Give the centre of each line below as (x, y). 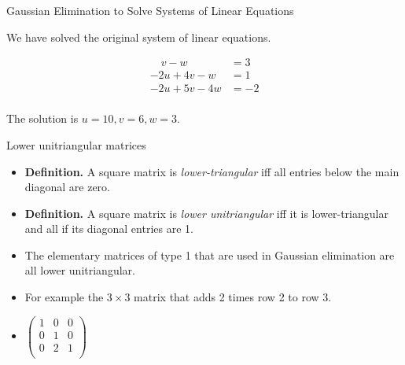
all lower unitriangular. (80, 270)
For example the (64, 297)
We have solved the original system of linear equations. (139, 37)
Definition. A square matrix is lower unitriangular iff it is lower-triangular (206, 213)
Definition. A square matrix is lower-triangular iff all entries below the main (212, 171)
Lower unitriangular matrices (76, 144)
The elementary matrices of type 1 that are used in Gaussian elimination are (210, 254)
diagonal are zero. (67, 187)
